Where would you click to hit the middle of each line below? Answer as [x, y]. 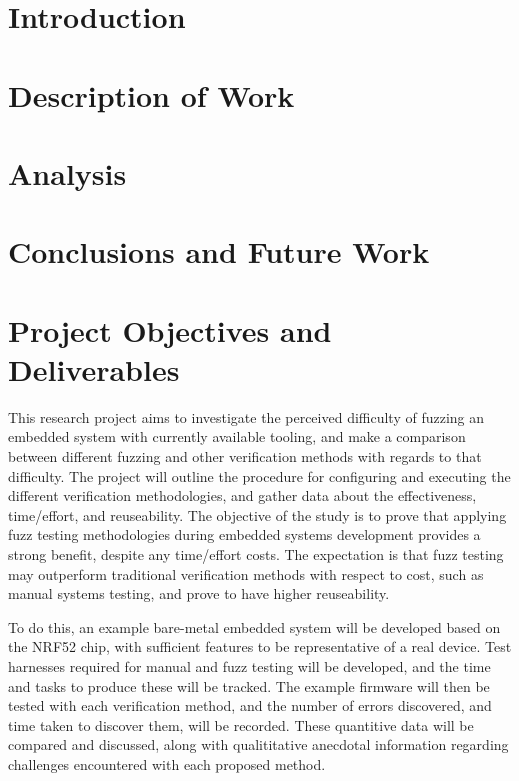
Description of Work [151, 94]
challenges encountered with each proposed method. [167, 763]
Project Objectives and [170, 329]
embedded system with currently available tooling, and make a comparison [237, 436]
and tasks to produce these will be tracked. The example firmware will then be [249, 685]
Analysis [67, 172]
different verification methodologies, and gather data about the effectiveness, [242, 495]
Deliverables [94, 368]
